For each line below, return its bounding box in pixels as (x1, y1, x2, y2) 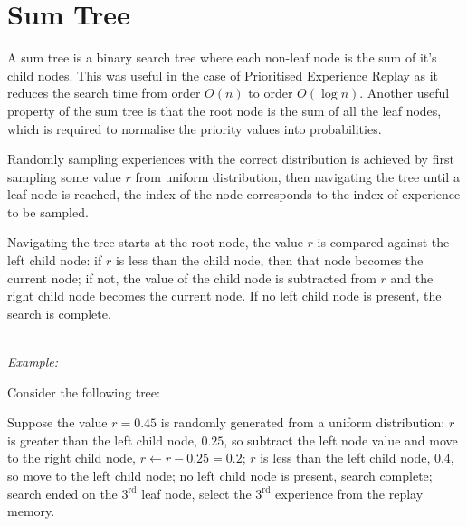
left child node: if (7, 251, 102, 270)
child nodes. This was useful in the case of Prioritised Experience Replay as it (7, 65, 439, 84)
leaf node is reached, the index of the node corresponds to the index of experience (7, 185, 461, 204)
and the (390, 268, 434, 287)
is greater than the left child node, (7, 430, 197, 449)
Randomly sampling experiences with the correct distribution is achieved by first (7, 149, 454, 168)
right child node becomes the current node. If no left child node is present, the (7, 286, 442, 305)
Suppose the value (7, 413, 108, 432)
